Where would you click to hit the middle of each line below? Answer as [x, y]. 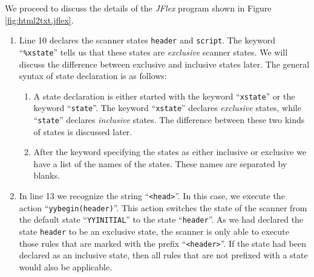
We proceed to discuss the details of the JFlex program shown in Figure [138, 8]
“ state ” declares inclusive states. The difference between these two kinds [169, 119]
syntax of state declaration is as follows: [93, 76]
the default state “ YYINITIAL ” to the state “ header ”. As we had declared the [161, 219]
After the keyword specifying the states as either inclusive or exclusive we [170, 152]
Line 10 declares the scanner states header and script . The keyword [147, 40]
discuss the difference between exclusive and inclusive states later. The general [164, 64]
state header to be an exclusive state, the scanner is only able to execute [154, 231]
